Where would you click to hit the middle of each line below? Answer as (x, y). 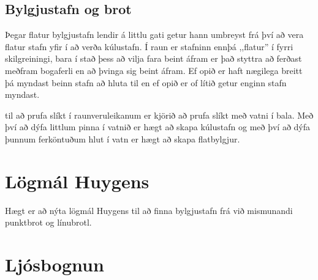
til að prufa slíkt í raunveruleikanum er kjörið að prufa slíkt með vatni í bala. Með (159, 115)
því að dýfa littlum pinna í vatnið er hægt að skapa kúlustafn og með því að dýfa (158, 127)
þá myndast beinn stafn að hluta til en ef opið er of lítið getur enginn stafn (146, 82)
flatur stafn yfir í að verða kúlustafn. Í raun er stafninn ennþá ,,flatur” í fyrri (149, 46)
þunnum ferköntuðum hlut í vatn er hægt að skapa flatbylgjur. (123, 138)
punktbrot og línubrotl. (48, 222)
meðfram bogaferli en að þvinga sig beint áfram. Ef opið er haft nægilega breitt (154, 70)
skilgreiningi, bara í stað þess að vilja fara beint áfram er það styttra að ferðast (153, 58)
